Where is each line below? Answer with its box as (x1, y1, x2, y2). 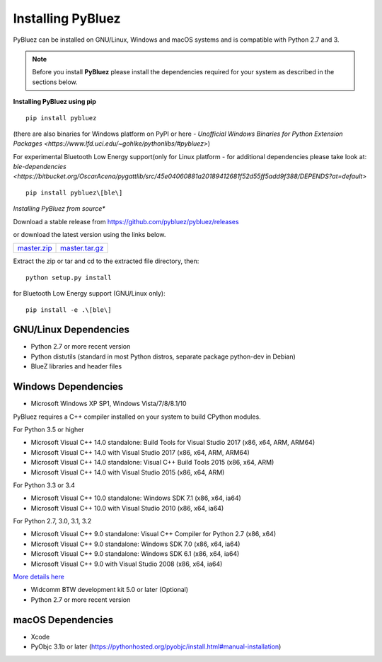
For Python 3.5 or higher (13, 425, 84, 434)
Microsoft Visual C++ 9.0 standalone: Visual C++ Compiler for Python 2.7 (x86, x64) (30, 530, 276, 538)
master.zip (17, 243, 52, 253)
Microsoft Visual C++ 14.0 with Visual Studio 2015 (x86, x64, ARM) (30, 468, 225, 477)
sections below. (32, 78, 78, 86)
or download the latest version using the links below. (13, 231, 166, 239)
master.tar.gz (60, 243, 104, 253)
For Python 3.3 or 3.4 (13, 481, 76, 489)
